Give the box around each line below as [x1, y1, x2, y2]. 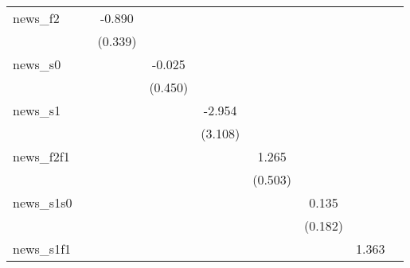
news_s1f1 [13, 239, 72, 258]
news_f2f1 [13, 147, 70, 165]
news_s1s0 [13, 193, 72, 212]
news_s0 [13, 55, 61, 73]
